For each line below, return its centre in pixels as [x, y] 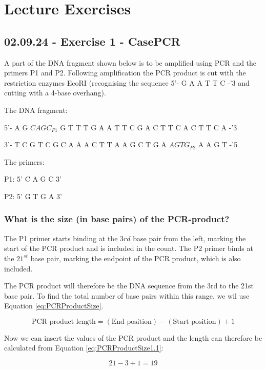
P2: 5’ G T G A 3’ [33, 196]
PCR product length [64, 322]
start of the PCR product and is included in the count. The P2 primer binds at [129, 248]
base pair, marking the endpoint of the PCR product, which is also [136, 258]
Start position [195, 322]
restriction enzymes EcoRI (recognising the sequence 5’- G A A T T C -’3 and [127, 82]
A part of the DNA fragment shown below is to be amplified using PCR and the [130, 62]
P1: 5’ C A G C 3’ [33, 179]
